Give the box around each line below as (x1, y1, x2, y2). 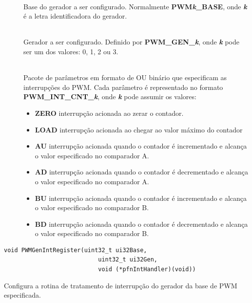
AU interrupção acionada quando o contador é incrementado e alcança (35, 141, 247, 151)
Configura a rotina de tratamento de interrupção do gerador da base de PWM (4, 280, 237, 290)
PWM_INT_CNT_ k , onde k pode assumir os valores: (23, 91, 196, 102)
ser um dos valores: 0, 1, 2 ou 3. (23, 46, 118, 56)
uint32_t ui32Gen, (98, 256, 157, 263)
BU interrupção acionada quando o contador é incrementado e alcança (35, 193, 247, 203)
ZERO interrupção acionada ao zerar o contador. (35, 108, 184, 118)
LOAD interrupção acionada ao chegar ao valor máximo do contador (35, 124, 243, 134)
